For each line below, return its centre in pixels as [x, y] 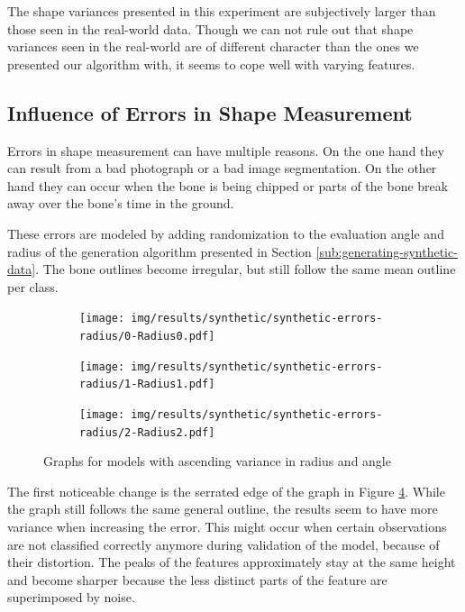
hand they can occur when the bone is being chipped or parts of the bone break [228, 185]
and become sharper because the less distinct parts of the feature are [197, 579]
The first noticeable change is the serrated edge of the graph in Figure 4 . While [226, 491]
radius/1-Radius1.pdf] [147, 384]
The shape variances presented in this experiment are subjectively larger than [222, 11]
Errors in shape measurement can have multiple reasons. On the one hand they [226, 150]
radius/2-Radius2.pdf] [147, 432]
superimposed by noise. [71, 597]
